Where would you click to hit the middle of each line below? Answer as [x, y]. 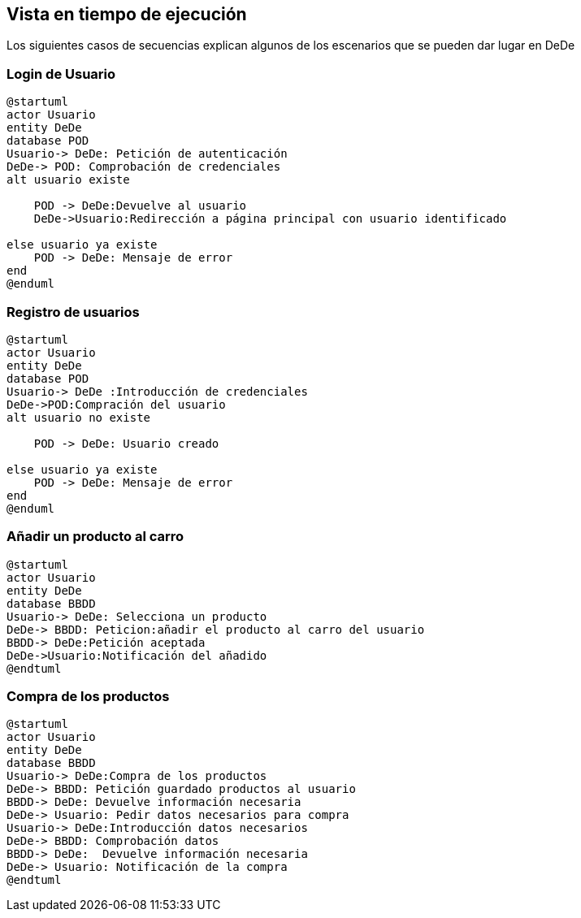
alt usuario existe [68, 180]
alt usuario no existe [79, 417]
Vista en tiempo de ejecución [127, 14]
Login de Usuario [61, 74]
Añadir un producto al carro [95, 537]
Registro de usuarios [73, 312]
